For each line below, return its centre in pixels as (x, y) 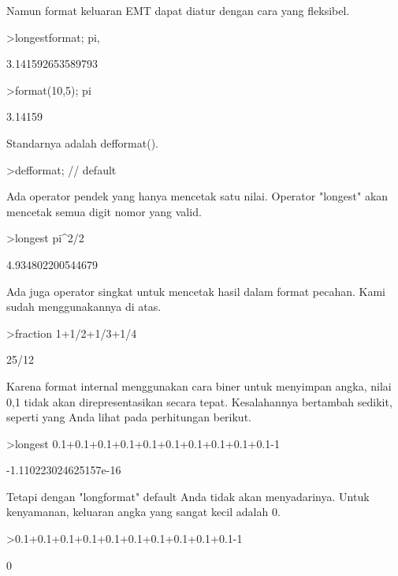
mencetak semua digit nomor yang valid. (104, 211)
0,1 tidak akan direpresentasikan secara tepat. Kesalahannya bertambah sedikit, (199, 401)
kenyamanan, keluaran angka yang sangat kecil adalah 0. (143, 512)
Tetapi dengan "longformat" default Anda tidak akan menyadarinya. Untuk (188, 496)
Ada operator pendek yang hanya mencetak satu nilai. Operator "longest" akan (197, 196)
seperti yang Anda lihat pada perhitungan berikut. (129, 417)
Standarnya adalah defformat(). (83, 142)
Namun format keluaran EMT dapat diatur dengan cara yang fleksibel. (178, 10)
